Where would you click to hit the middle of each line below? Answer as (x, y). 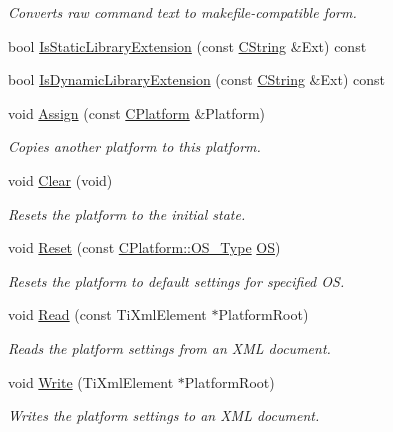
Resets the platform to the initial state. (127, 213)
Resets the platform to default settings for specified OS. (176, 280)
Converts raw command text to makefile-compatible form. (182, 12)
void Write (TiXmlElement (91, 381)
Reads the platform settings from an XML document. (169, 347)
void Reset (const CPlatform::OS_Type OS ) (144, 247)
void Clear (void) (60, 179)
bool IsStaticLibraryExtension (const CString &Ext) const (187, 45)
